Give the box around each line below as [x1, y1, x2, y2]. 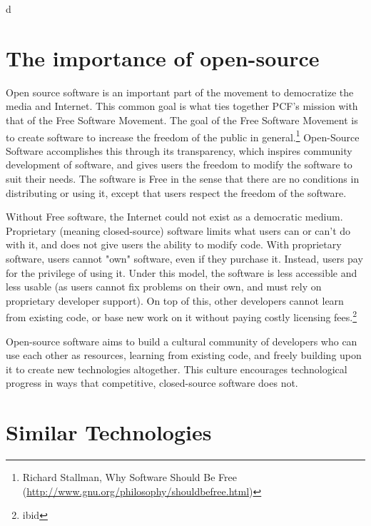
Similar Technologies [6, 418, 212, 447]
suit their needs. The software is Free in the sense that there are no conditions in [6, 171, 360, 186]
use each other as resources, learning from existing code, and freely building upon [6, 348, 362, 363]
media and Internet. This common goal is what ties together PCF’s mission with [6, 98, 358, 113]
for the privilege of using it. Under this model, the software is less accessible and [6, 265, 357, 280]
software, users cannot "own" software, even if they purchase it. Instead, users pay [6, 251, 363, 265]
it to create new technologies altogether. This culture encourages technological [6, 361, 347, 376]
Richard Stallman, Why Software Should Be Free [22, 470, 237, 485]
